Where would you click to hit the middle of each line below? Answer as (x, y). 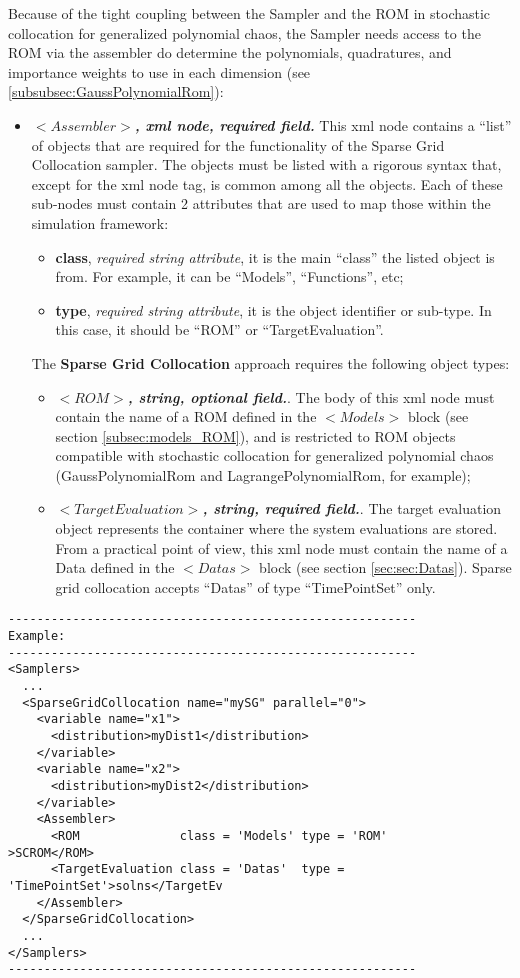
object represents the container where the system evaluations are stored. (276, 528)
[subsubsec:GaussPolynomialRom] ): (116, 91)
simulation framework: (100, 222)
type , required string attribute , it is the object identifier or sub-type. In (273, 309)
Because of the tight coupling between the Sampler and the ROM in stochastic (249, 13)
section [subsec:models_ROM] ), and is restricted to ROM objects (255, 435)
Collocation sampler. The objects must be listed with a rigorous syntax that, (266, 164)
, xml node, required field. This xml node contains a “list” (323, 124)
